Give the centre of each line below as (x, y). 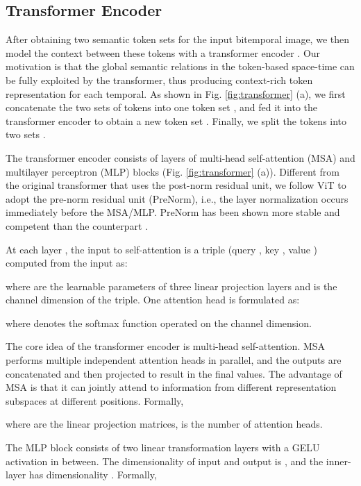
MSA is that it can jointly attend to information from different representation (171, 387)
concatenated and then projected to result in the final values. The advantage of (174, 373)
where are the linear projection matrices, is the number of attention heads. (164, 424)
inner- (338, 461)
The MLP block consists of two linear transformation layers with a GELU (163, 447)
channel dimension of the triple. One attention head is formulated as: (153, 300)
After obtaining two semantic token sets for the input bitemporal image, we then (177, 39)
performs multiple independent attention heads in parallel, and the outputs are (174, 360)
